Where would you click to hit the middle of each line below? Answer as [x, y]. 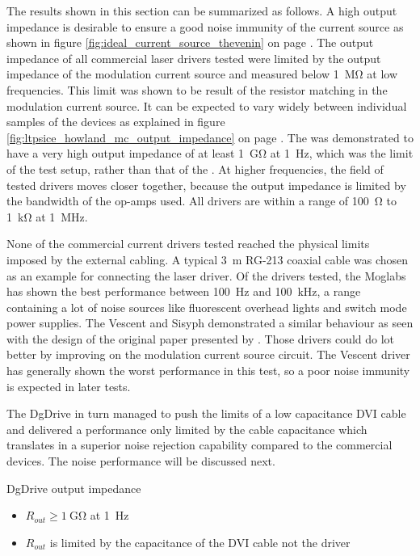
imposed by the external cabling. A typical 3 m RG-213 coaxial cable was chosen [208, 259]
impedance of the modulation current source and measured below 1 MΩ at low [202, 74]
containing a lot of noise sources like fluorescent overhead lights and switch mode [207, 307]
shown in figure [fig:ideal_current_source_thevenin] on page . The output [190, 42]
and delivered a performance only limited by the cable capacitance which [187, 429]
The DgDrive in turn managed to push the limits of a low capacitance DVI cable [206, 413]
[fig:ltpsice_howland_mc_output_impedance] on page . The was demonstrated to [210, 137]
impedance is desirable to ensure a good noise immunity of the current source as [205, 26]
